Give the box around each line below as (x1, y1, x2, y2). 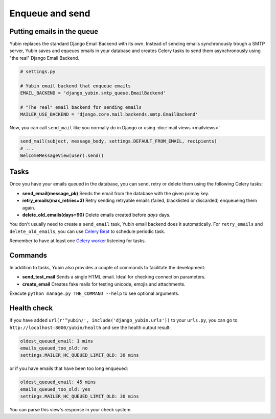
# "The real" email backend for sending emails (20, 104, 142, 110)
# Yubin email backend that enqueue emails (20, 83, 131, 89)
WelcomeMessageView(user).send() (20, 152, 104, 158)
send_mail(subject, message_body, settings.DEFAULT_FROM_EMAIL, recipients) (20, 138, 217, 144)
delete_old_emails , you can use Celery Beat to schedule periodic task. (9, 228, 166, 235)
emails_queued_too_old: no (20, 345, 88, 351)
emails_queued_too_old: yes (20, 386, 90, 392)
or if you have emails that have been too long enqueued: (9, 365, 128, 371)
